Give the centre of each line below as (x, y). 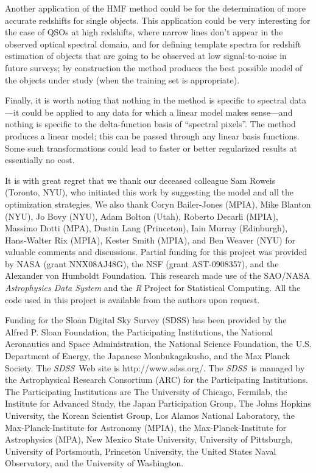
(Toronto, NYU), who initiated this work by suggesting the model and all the (149, 192)
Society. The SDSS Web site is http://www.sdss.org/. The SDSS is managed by (155, 367)
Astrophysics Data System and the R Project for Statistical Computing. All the (153, 288)
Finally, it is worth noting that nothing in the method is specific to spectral (146, 100)
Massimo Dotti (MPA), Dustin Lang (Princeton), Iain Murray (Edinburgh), (146, 228)
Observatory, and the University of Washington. (94, 463)
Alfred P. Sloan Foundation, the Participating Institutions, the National (139, 331)
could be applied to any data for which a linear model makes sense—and (157, 112)
